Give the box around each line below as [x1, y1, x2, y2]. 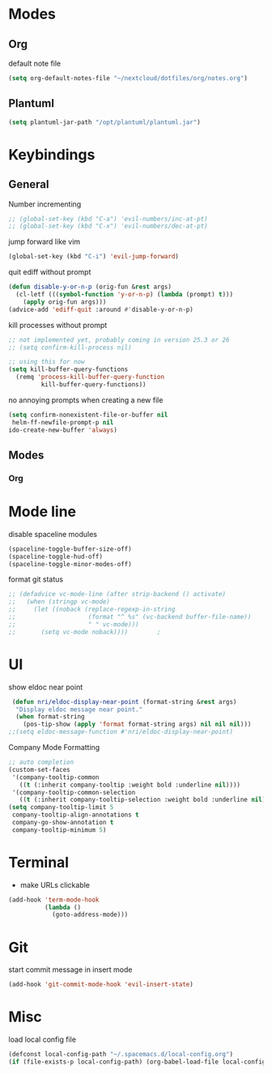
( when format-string [15, 713, 85, 721]
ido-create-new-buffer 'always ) [8, 426, 117, 434]
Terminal [8, 853, 70, 872]
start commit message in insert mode [8, 965, 133, 974]
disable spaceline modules [8, 529, 97, 539]
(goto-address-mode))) [51, 910, 129, 919]
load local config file [8, 1034, 77, 1045]
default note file [8, 58, 62, 68]
